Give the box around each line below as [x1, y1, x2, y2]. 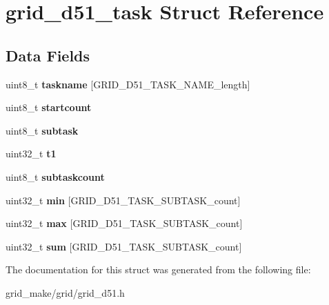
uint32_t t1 [6, 146, 57, 161]
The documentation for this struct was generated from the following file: [6, 262, 311, 277]
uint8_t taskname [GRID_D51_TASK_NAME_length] [6, 77, 250, 91]
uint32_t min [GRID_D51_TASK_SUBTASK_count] [6, 193, 241, 207]
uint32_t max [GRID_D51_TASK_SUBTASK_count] [6, 216, 243, 230]
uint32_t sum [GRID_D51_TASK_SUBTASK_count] [6, 239, 242, 253]
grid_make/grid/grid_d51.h [6, 285, 125, 299]
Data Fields [6, 44, 90, 66]
